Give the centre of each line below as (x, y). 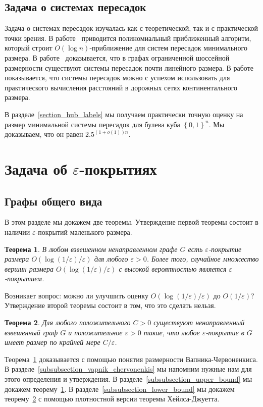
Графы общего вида (54, 201)
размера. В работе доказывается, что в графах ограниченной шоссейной (117, 57)
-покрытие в (225, 332)
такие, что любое (172, 332)
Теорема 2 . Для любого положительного (68, 322)
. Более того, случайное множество (203, 259)
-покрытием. (24, 278)
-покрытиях (118, 168)
